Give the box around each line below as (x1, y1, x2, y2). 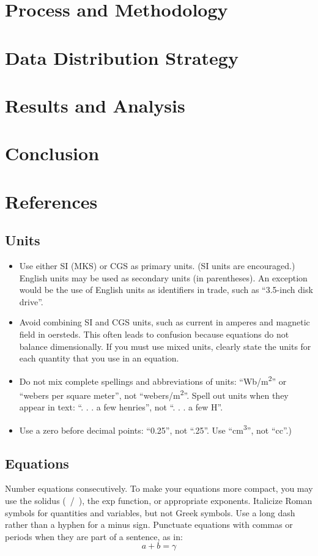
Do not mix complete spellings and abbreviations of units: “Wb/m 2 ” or (19, 373, 287, 387)
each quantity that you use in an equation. (19, 352, 179, 365)
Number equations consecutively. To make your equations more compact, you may (5, 482, 313, 495)
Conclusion (5, 141, 100, 166)
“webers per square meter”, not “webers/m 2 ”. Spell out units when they (19, 387, 289, 401)
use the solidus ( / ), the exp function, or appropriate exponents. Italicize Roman (5, 494, 312, 506)
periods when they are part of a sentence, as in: (5, 530, 183, 543)
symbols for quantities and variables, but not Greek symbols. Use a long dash (5, 506, 295, 519)
